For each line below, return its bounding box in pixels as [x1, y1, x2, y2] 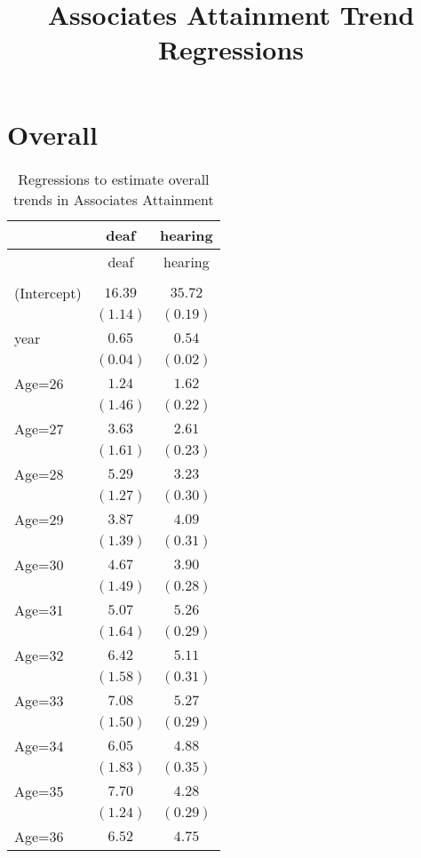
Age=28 [14, 463, 64, 484]
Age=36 [14, 825, 64, 846]
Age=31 [14, 599, 64, 620]
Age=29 [14, 508, 64, 529]
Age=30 [14, 553, 64, 575]
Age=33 [14, 689, 64, 711]
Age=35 [14, 780, 64, 801]
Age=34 [14, 735, 64, 756]
